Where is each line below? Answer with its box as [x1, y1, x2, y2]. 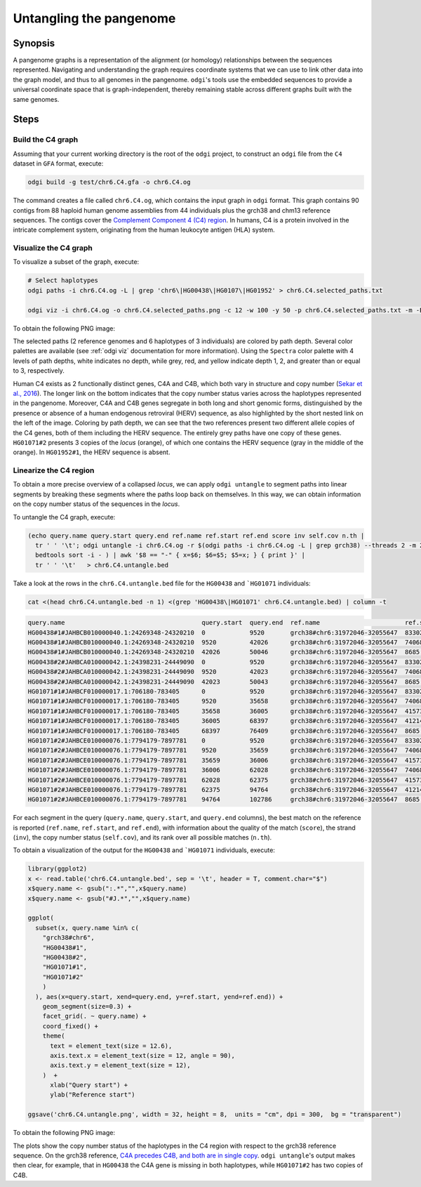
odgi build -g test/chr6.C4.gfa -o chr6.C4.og [27, 178, 191, 186]
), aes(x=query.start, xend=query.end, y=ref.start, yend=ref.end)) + [35, 993, 283, 1000]
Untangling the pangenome [13, 11, 176, 26]
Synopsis [13, 37, 55, 49]
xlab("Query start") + [50, 1081, 128, 1089]
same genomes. [13, 95, 60, 103]
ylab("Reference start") [50, 1091, 136, 1099]
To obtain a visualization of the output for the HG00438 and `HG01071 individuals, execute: [13, 846, 275, 854]
